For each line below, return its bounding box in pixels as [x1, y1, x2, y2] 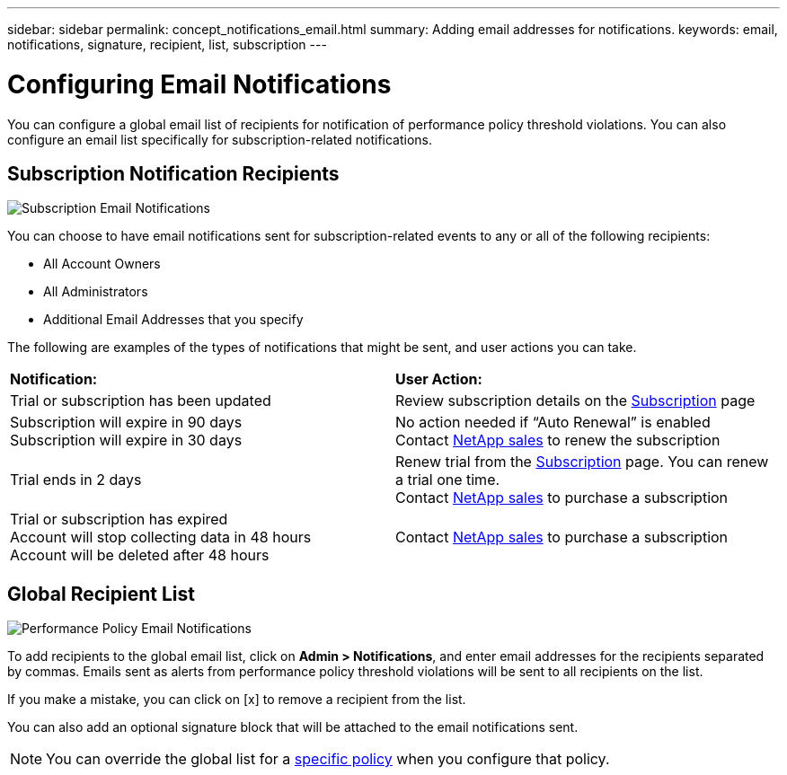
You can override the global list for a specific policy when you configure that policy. [46, 750, 610, 769]
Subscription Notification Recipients [7, 162, 340, 185]
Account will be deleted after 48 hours [10, 546, 270, 565]
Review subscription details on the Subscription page [395, 392, 756, 410]
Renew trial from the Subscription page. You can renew [395, 453, 769, 471]
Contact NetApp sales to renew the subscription [395, 431, 721, 450]
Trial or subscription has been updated [10, 392, 271, 410]
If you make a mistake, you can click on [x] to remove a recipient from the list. [7, 691, 466, 708]
